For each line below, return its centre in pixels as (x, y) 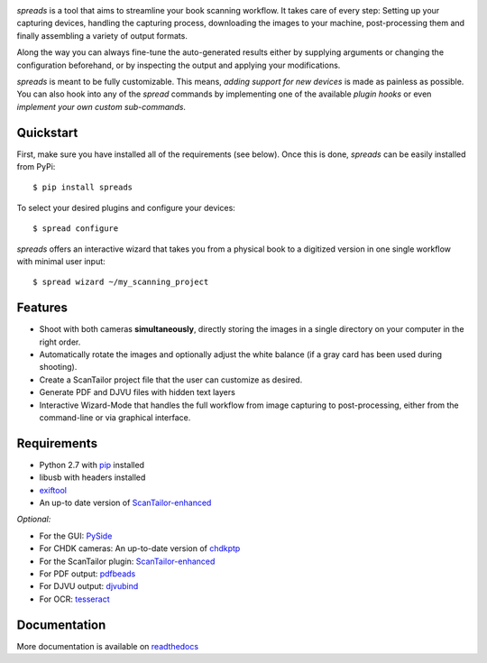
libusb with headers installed (92, 477)
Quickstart (47, 132)
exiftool (53, 490)
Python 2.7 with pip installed (92, 465)
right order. (60, 342)
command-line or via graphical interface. (115, 418)
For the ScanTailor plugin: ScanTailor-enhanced (127, 561)
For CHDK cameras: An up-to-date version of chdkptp (140, 548)
